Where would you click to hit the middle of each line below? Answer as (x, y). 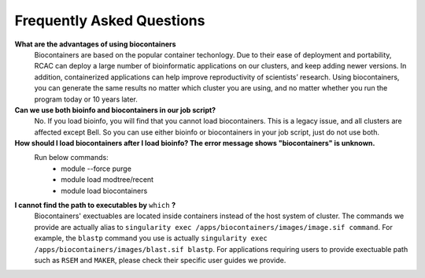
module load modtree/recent (107, 180)
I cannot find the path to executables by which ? (95, 206)
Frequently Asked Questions (110, 20)
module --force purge (96, 169)
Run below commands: (72, 158)
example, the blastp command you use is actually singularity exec (151, 238)
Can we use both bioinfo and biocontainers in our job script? (115, 109)
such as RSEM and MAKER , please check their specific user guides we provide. (160, 260)
